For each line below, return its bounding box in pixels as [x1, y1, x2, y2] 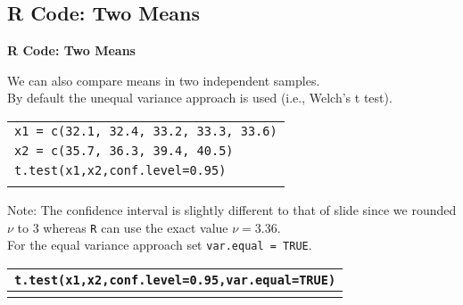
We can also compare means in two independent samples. [7, 70, 320, 89]
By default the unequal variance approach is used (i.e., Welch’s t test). [7, 88, 393, 107]
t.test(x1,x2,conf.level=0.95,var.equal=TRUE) [14, 272, 336, 287]
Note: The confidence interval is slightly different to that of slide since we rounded [7, 200, 457, 218]
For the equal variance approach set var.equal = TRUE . [7, 235, 312, 254]
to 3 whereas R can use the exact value [17, 218, 228, 236]
